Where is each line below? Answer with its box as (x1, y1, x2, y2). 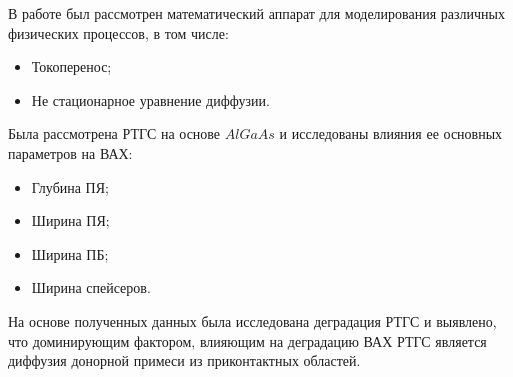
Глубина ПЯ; (31, 176, 109, 197)
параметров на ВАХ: (8, 142, 133, 163)
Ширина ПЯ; (31, 210, 110, 231)
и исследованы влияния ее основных (279, 123, 503, 144)
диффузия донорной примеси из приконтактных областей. (8, 350, 361, 371)
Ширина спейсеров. (31, 277, 151, 298)
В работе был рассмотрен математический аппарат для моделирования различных (8, 3, 505, 23)
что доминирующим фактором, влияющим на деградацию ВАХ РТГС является (8, 330, 487, 351)
